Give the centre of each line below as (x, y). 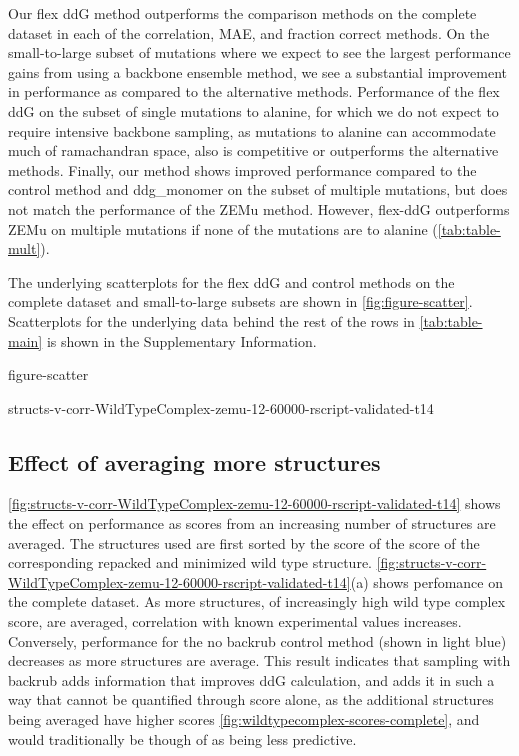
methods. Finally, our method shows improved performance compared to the (242, 169)
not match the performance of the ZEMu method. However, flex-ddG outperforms (259, 208)
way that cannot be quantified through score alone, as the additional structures (251, 699)
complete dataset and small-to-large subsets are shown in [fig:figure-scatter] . (240, 301)
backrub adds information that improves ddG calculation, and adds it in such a (251, 679)
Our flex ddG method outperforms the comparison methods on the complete (242, 13)
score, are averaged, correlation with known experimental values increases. (235, 621)
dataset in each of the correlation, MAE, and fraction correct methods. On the (249, 32)
